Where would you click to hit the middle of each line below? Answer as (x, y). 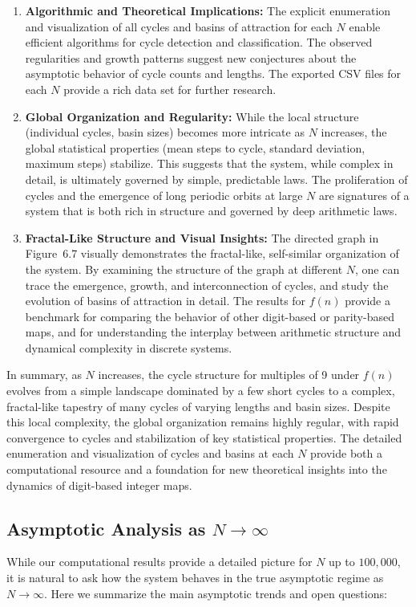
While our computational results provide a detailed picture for (160, 562)
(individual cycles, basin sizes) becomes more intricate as (165, 132)
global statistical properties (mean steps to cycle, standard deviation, (195, 147)
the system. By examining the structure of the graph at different (184, 269)
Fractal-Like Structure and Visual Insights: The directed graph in (202, 237)
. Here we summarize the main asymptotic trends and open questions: (215, 593)
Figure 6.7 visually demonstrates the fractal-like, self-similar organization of (212, 253)
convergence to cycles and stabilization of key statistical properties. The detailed (204, 437)
